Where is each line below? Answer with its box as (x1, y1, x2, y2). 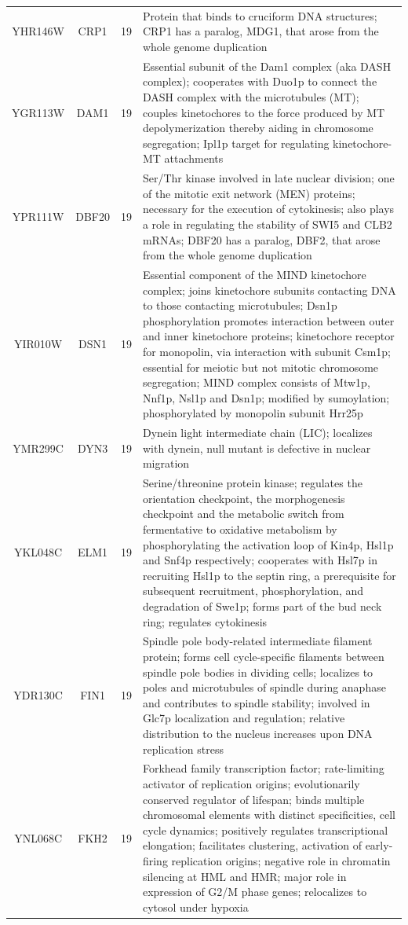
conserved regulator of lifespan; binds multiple (142, 791, 365, 807)
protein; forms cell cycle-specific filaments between (142, 648, 384, 664)
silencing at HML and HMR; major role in (142, 868, 347, 884)
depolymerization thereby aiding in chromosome (142, 119, 373, 136)
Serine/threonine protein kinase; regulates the (142, 475, 362, 491)
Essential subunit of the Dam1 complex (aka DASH (142, 57, 392, 74)
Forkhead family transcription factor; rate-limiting (142, 760, 384, 776)
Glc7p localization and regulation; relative (142, 710, 345, 726)
